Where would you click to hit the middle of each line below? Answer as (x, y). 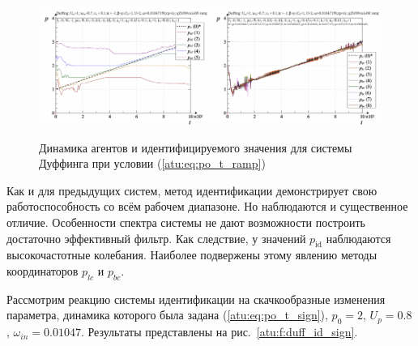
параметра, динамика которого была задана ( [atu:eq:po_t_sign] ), (167, 315)
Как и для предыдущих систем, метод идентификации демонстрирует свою (192, 190)
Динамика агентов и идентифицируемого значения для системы (196, 147)
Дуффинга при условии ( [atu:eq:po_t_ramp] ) (152, 163)
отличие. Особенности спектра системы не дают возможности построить (186, 222)
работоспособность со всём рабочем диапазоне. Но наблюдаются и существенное (207, 206)
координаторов (43, 271)
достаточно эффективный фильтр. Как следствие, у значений (156, 238)
